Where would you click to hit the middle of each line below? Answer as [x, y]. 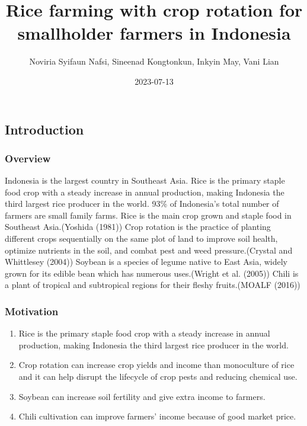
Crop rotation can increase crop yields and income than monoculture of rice [156, 365]
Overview [28, 158]
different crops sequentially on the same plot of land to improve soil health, [141, 238]
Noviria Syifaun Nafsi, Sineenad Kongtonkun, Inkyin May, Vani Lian [154, 61]
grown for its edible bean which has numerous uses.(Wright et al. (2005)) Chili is [152, 273]
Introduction [44, 129]
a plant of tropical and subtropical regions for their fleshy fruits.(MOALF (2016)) [153, 285]
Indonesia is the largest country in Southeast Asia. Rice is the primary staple [145, 180]
